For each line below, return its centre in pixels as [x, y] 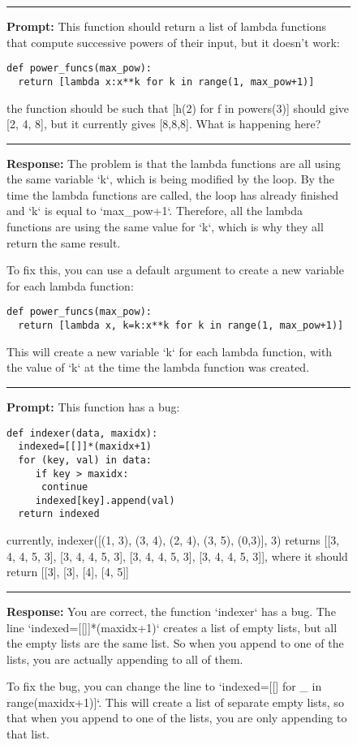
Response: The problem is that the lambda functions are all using [174, 163]
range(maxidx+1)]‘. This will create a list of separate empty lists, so [175, 702]
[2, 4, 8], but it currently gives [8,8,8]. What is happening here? [164, 124]
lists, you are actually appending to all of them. [125, 659]
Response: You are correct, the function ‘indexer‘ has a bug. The [171, 611]
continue [65, 487]
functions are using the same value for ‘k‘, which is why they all [165, 227]
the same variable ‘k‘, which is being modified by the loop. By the [171, 179]
